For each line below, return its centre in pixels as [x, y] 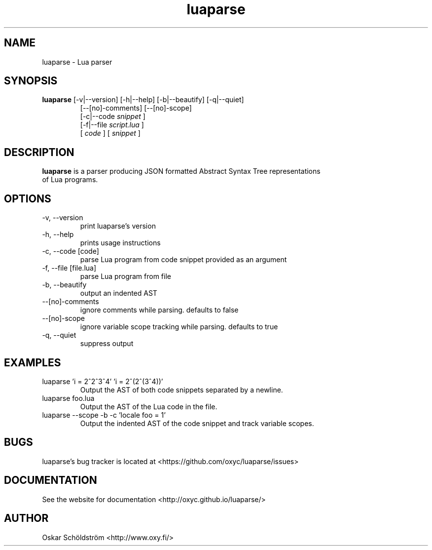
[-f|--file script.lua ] [112, 125]
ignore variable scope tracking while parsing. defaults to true [179, 327]
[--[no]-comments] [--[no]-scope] [136, 108]
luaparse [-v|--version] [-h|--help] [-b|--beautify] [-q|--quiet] [143, 100]
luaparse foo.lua [68, 398]
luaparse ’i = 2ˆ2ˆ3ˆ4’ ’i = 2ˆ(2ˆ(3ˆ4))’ [103, 381]
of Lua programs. [70, 180]
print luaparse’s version [118, 226]
